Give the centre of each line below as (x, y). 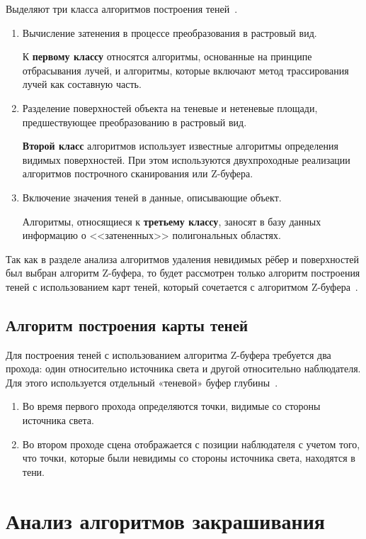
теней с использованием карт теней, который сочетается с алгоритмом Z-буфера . (182, 286)
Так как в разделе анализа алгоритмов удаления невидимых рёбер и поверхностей (183, 259)
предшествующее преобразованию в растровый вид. (135, 122)
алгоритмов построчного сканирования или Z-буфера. (138, 173)
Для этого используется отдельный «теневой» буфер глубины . (142, 382)
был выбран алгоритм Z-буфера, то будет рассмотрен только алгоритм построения (183, 273)
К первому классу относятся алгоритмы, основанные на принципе (167, 56)
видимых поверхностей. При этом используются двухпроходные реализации (186, 159)
